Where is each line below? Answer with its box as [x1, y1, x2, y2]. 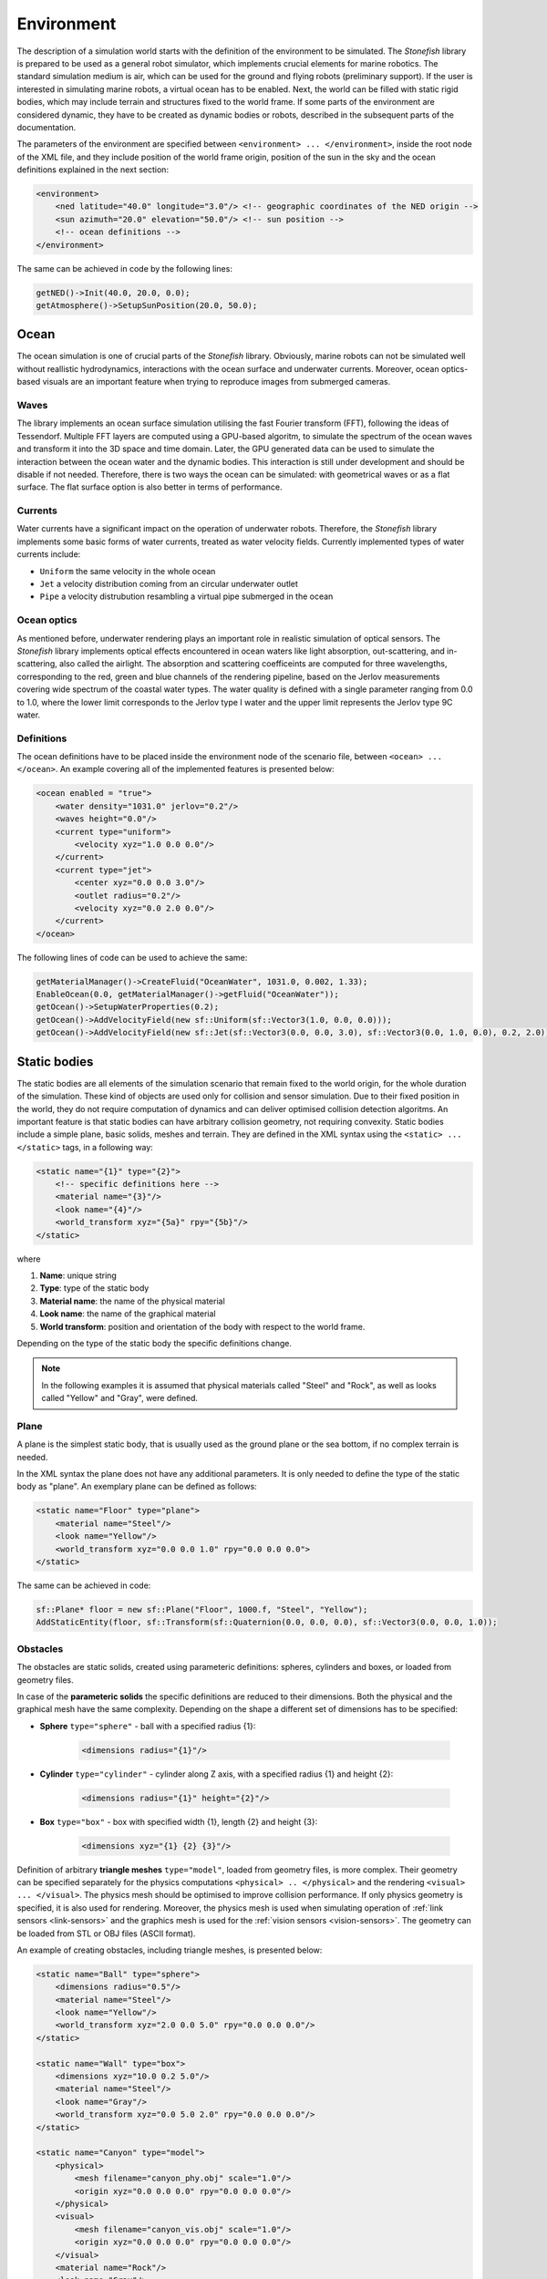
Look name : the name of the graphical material [39, 1308, 216, 1319]
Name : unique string [39, 1270, 118, 1281]
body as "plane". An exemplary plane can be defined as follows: [16, 1481, 257, 1492]
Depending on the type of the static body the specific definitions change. [16, 1337, 292, 1348]
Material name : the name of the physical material [39, 1295, 225, 1306]
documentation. [16, 121, 77, 132]
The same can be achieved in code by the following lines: [16, 263, 232, 273]
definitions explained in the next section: [16, 164, 169, 175]
